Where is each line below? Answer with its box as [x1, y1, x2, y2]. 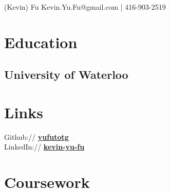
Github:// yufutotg [4, 131, 69, 142]
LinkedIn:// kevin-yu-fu [4, 141, 85, 152]
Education [4, 31, 78, 52]
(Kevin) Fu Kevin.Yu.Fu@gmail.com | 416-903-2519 [4, 2, 166, 12]
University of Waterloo [4, 67, 128, 82]
